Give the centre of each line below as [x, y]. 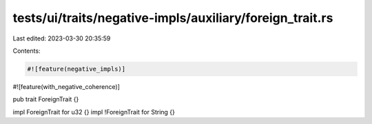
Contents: [27, 51]
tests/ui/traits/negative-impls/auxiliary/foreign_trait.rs [173, 18]
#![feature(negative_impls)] [76, 69]
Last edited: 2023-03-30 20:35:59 [62, 38]
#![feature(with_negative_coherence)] [66, 86]
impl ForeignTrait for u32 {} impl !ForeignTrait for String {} [94, 112]
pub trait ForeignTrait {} [46, 99]
